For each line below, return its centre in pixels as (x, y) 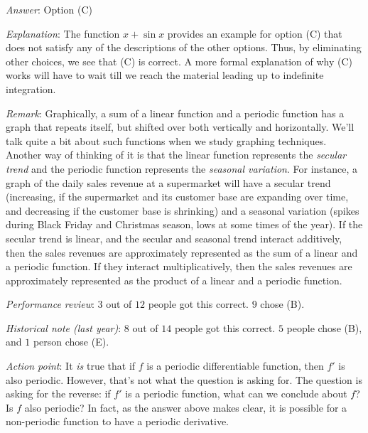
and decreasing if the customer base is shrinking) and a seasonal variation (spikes (183, 210)
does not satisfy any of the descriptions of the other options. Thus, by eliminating (184, 47)
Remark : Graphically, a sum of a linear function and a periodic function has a (175, 113)
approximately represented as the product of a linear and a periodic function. (174, 280)
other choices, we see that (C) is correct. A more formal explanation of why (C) (179, 61)
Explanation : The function (63, 33)
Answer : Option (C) (49, 9)
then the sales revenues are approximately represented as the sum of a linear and (182, 252)
